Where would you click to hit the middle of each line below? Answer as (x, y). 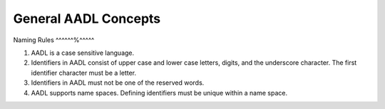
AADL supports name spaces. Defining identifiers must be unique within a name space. (159, 93)
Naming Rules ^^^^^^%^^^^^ (54, 40)
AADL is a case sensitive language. (83, 53)
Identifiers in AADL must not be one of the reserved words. (118, 83)
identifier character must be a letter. (84, 73)
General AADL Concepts (87, 19)
